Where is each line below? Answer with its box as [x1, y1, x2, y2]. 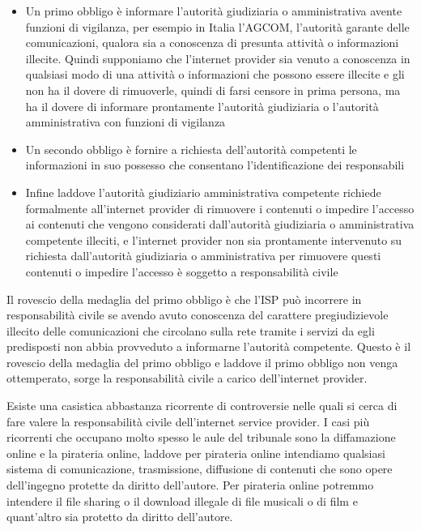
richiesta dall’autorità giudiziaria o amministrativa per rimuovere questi [25, 247, 381, 264]
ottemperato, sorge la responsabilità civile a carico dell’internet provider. [6, 370, 368, 387]
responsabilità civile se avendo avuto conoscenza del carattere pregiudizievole [6, 306, 389, 323]
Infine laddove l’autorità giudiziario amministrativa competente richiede [25, 183, 381, 200]
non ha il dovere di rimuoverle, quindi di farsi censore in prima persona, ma [25, 81, 401, 98]
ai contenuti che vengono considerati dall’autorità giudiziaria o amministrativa [25, 216, 415, 233]
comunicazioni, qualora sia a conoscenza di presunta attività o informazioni [25, 34, 399, 51]
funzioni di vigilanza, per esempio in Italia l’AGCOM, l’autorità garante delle [25, 18, 410, 35]
